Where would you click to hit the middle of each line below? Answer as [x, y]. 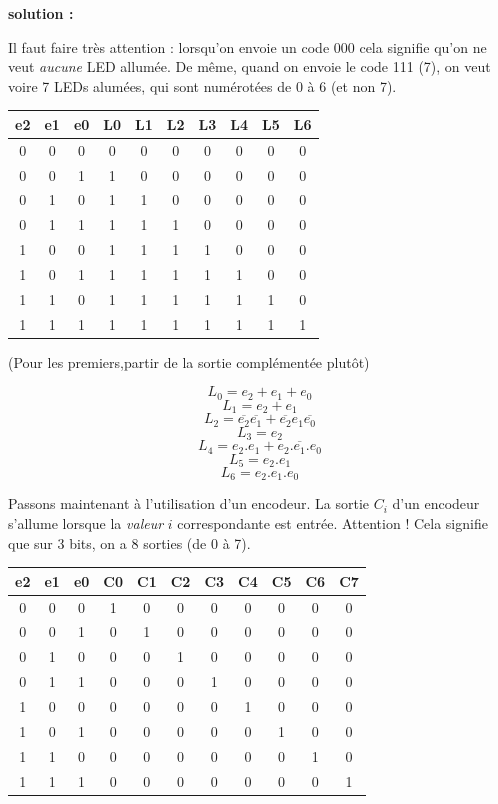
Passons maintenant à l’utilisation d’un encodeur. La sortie [188, 503]
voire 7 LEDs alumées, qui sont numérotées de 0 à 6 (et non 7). [202, 85]
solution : [41, 13]
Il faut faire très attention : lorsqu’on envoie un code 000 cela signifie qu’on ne [247, 46]
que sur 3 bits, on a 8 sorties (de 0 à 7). [129, 542]
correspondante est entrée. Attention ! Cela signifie [332, 523]
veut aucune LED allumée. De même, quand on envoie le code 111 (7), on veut [249, 66]
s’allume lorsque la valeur [86, 523]
